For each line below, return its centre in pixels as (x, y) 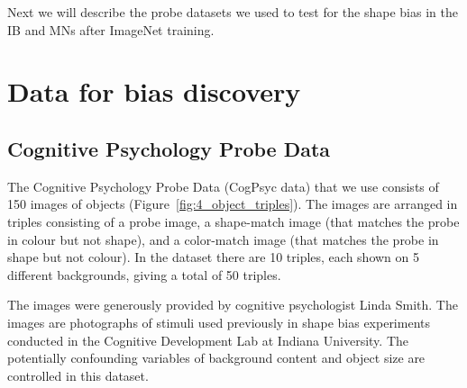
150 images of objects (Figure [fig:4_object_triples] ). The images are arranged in (233, 204)
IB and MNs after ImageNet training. (111, 29)
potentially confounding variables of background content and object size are (216, 358)
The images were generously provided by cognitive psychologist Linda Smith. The (233, 305)
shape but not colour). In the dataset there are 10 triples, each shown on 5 (214, 257)
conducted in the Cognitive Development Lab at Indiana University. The (208, 340)
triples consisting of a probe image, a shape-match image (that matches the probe (233, 221)
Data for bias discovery (154, 91)
